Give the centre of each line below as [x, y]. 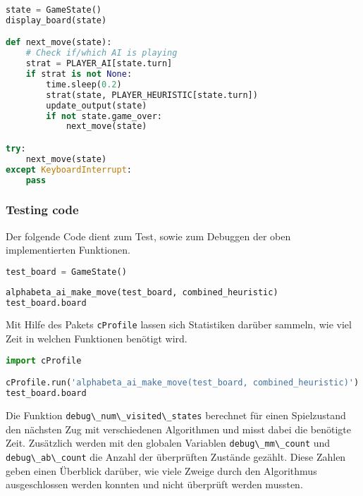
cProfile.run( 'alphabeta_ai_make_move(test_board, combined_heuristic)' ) [183, 383]
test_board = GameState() [66, 272]
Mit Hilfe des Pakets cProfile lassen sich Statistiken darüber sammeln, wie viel [179, 324]
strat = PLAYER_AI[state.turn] [99, 64]
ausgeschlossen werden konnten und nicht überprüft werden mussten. [154, 484]
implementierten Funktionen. [68, 250]
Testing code [42, 210]
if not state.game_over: [104, 116]
